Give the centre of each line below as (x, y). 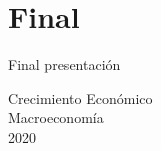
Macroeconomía (56, 117)
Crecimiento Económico (80, 97)
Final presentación (64, 64)
